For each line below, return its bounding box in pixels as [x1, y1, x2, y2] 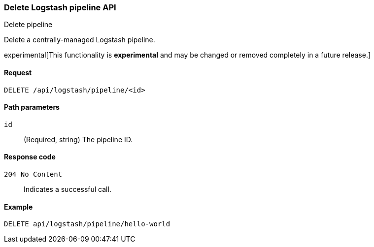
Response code [4, 153, 56, 161]
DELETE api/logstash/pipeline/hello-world [4, 220, 170, 228]
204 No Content [4, 170, 63, 179]
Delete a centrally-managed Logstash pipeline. [4, 35, 155, 44]
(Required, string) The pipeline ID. [24, 135, 133, 144]
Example [4, 202, 33, 211]
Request [4, 68, 32, 77]
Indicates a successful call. [24, 185, 111, 194]
